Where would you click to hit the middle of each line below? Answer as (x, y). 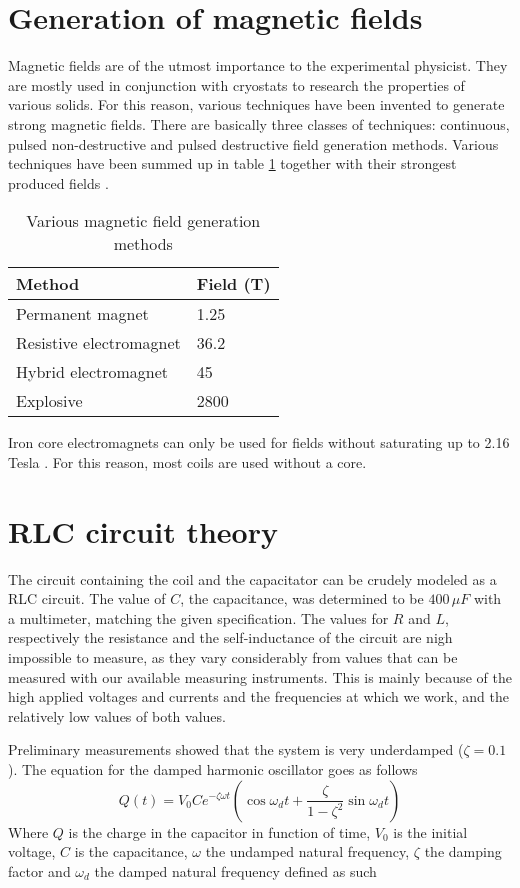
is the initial (430, 831)
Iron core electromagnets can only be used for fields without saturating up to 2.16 (259, 442)
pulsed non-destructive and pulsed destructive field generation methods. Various (253, 143)
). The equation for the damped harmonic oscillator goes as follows (213, 768)
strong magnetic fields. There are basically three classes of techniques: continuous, (259, 123)
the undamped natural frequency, (307, 851)
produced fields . (58, 182)
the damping (463, 851)
